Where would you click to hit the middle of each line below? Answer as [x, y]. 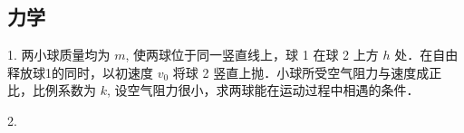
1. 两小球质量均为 [59, 55]
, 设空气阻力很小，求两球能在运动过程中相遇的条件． [263, 90]
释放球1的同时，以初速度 [80, 72]
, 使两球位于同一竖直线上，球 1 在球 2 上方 [252, 55]
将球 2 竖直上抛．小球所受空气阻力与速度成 [301, 72]
